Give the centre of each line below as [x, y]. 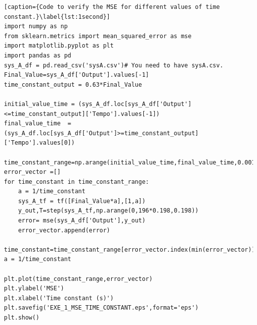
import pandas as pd [38, 55]
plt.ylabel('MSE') [34, 289]
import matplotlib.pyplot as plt [59, 46]
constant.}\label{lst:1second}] [57, 17]
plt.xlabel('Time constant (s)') [59, 298]
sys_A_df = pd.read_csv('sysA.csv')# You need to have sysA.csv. [114, 65]
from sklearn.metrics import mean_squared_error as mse [98, 36]
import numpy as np [36, 27]
